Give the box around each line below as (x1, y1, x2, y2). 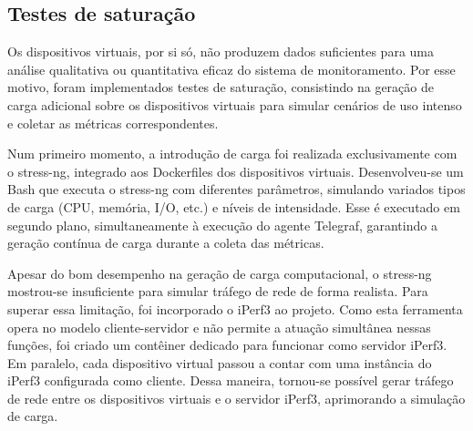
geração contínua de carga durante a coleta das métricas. (7, 233, 324, 252)
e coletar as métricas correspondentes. (7, 113, 219, 132)
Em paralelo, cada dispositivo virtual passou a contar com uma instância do (7, 353, 432, 372)
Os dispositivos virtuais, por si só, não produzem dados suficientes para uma (7, 42, 434, 61)
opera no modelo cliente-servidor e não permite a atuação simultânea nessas (7, 317, 431, 336)
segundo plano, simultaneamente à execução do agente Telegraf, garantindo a (7, 215, 437, 234)
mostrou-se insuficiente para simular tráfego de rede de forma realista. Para (7, 282, 428, 301)
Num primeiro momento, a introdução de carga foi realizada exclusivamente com (7, 144, 458, 163)
